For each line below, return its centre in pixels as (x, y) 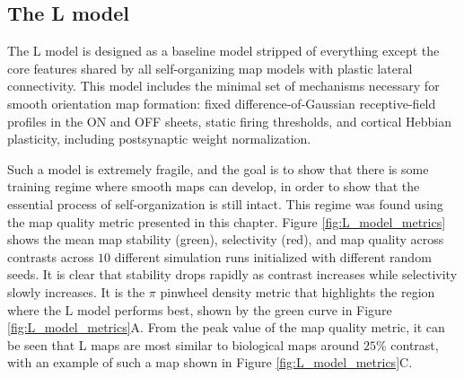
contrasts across (51, 256)
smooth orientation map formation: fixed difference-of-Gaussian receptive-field (222, 103)
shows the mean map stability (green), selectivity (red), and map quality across (226, 239)
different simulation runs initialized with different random (273, 256)
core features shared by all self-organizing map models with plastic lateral (210, 68)
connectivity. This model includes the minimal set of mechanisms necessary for (223, 86)
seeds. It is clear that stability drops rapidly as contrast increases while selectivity (232, 274)
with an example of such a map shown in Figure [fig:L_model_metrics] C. (210, 362)
